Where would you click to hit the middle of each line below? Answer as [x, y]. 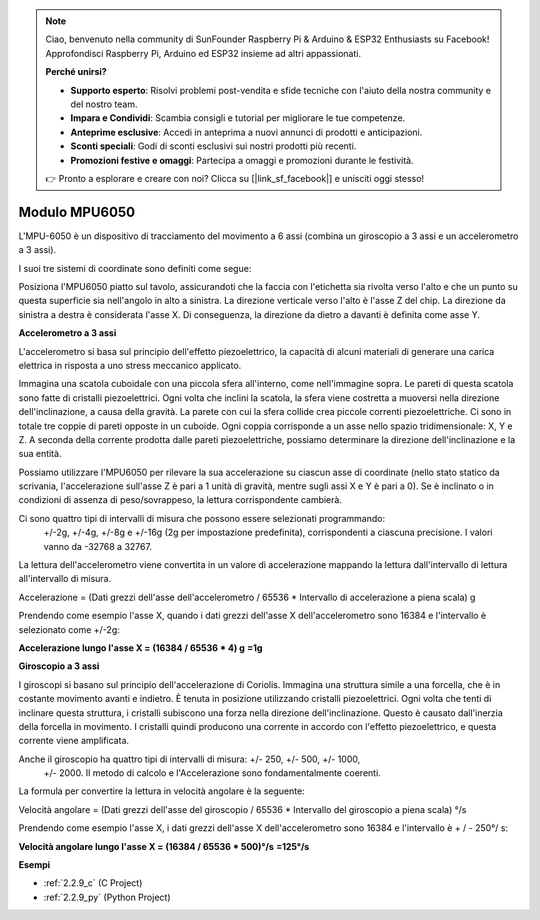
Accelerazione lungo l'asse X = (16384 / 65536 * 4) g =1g [140, 647]
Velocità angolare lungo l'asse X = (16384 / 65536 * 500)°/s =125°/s [164, 846]
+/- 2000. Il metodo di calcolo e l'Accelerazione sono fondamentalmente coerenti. [212, 773]
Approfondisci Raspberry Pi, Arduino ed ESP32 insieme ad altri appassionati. [203, 53]
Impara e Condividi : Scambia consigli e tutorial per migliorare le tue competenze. [238, 118]
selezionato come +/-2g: [69, 629]
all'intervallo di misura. [65, 579]
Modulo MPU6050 [76, 211]
